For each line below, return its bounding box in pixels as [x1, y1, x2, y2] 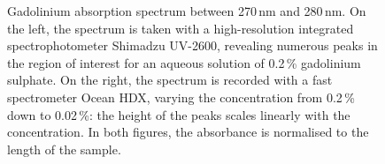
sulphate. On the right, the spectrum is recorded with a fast [7, 71, 333, 89]
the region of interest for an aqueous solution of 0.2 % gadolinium [7, 53, 361, 71]
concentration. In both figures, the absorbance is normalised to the [7, 123, 369, 141]
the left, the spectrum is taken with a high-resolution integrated [7, 19, 354, 37]
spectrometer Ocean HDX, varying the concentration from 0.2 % [7, 87, 355, 106]
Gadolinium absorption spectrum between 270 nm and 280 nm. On [7, 2, 366, 19]
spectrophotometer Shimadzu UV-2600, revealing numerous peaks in [7, 36, 378, 55]
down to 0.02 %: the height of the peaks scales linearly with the [7, 105, 350, 123]
